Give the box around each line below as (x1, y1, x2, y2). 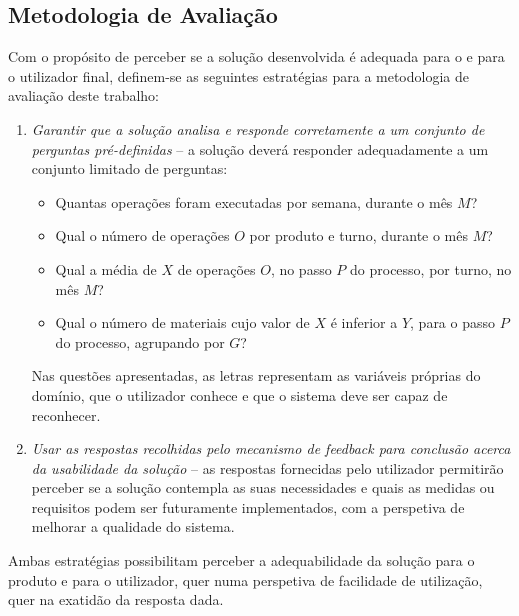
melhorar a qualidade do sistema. (31, 516, 235, 537)
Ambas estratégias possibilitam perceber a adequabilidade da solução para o (8, 550, 475, 571)
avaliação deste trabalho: (8, 85, 160, 106)
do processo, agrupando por (55, 331, 225, 352)
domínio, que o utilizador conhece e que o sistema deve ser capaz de (31, 384, 448, 405)
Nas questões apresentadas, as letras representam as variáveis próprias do (31, 365, 481, 386)
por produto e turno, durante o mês (249, 225, 469, 246)
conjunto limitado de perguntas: (31, 158, 228, 179)
